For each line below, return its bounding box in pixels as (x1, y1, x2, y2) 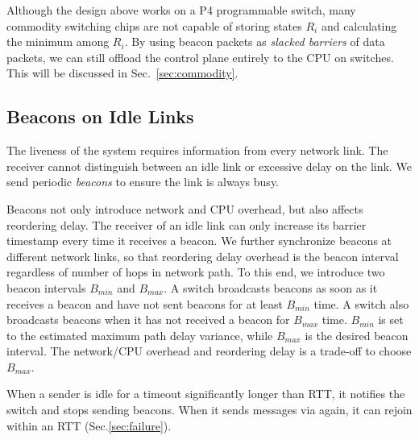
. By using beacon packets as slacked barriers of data (124, 33, 385, 50)
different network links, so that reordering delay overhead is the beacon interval (6, 247, 399, 264)
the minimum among (6, 33, 110, 50)
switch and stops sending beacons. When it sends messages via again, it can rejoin (6, 401, 413, 418)
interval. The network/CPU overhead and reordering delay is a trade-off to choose (6, 342, 412, 359)
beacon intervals (6, 279, 86, 296)
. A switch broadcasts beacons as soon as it (164, 279, 378, 296)
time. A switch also (313, 295, 409, 312)
